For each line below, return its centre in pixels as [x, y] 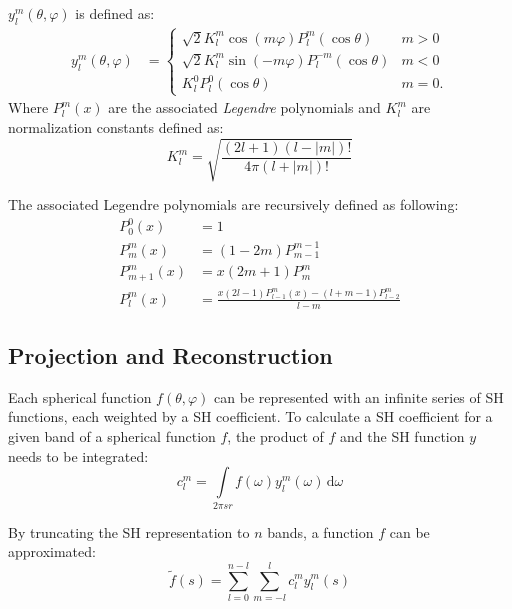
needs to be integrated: [78, 455]
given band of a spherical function [112, 436]
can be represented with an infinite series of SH [359, 396]
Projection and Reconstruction [170, 355]
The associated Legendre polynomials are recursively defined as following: [233, 204]
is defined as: [115, 13]
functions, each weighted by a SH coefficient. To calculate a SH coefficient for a [250, 416]
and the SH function [402, 436]
